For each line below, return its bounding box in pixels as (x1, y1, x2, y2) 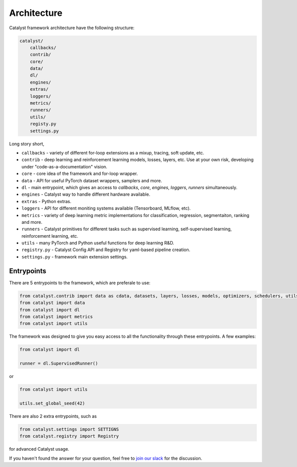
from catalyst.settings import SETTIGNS (19, 426, 119, 432)
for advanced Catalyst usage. (9, 446, 69, 452)
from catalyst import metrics (19, 313, 93, 319)
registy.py (30, 121, 56, 127)
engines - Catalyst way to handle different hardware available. (21, 191, 150, 198)
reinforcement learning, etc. (21, 233, 79, 239)
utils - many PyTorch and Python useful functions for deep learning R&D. (21, 240, 174, 246)
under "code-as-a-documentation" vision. (21, 163, 107, 169)
